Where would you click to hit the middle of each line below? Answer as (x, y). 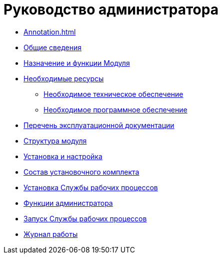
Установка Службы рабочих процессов (91, 187)
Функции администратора (68, 203)
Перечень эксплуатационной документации (99, 125)
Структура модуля (55, 141)
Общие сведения (52, 47)
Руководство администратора (111, 10)
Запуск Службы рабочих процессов (85, 218)
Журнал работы (51, 234)
